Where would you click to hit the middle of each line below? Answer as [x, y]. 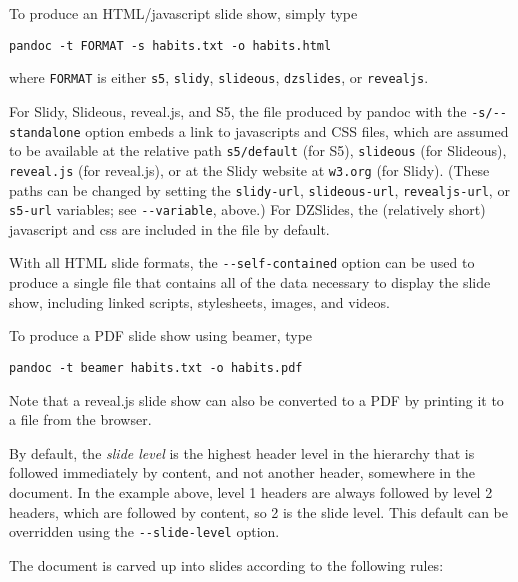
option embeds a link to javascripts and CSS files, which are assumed [297, 130]
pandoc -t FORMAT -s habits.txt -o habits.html [170, 45]
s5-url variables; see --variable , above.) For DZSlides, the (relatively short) [247, 209]
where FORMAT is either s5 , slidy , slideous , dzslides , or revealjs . [219, 77]
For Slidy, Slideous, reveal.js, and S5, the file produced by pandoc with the [238, 110]
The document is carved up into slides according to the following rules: [226, 564]
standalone [45, 132]
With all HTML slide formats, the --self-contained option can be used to [242, 262]
